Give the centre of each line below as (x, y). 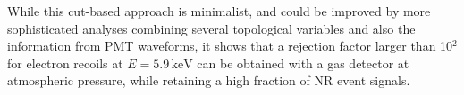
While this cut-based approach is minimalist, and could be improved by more (219, 11)
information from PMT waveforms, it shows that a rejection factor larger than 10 (230, 46)
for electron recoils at (65, 63)
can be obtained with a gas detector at (303, 63)
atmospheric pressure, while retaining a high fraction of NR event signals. (209, 80)
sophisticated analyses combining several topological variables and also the (211, 28)
